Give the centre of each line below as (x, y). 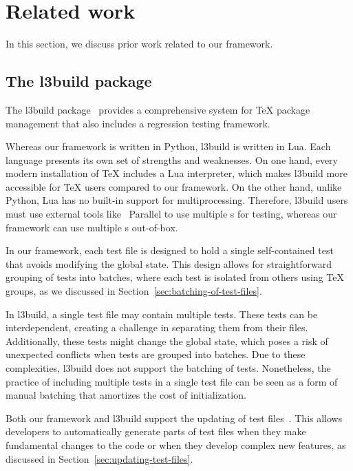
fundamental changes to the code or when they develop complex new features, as (176, 444)
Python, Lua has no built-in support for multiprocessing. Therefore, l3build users (177, 200)
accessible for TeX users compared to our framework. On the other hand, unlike (174, 186)
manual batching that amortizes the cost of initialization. (126, 395)
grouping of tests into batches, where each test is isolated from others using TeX (175, 277)
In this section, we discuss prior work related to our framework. (139, 44)
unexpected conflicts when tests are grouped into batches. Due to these (156, 354)
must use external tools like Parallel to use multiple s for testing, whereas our (171, 214)
